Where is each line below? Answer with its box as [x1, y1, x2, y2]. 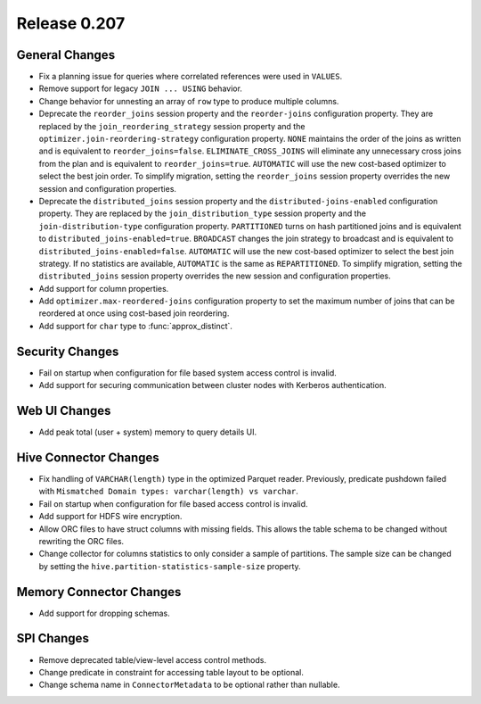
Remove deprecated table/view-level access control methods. [38, 654, 267, 665]
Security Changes [16, 344, 119, 359]
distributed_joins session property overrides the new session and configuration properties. [38, 270, 391, 281]
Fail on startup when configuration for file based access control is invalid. [38, 498, 308, 509]
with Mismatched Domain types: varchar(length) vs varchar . [38, 486, 298, 497]
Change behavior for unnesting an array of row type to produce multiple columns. [38, 95, 339, 106]
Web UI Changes [16, 402, 111, 418]
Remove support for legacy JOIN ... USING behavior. [38, 83, 242, 94]
